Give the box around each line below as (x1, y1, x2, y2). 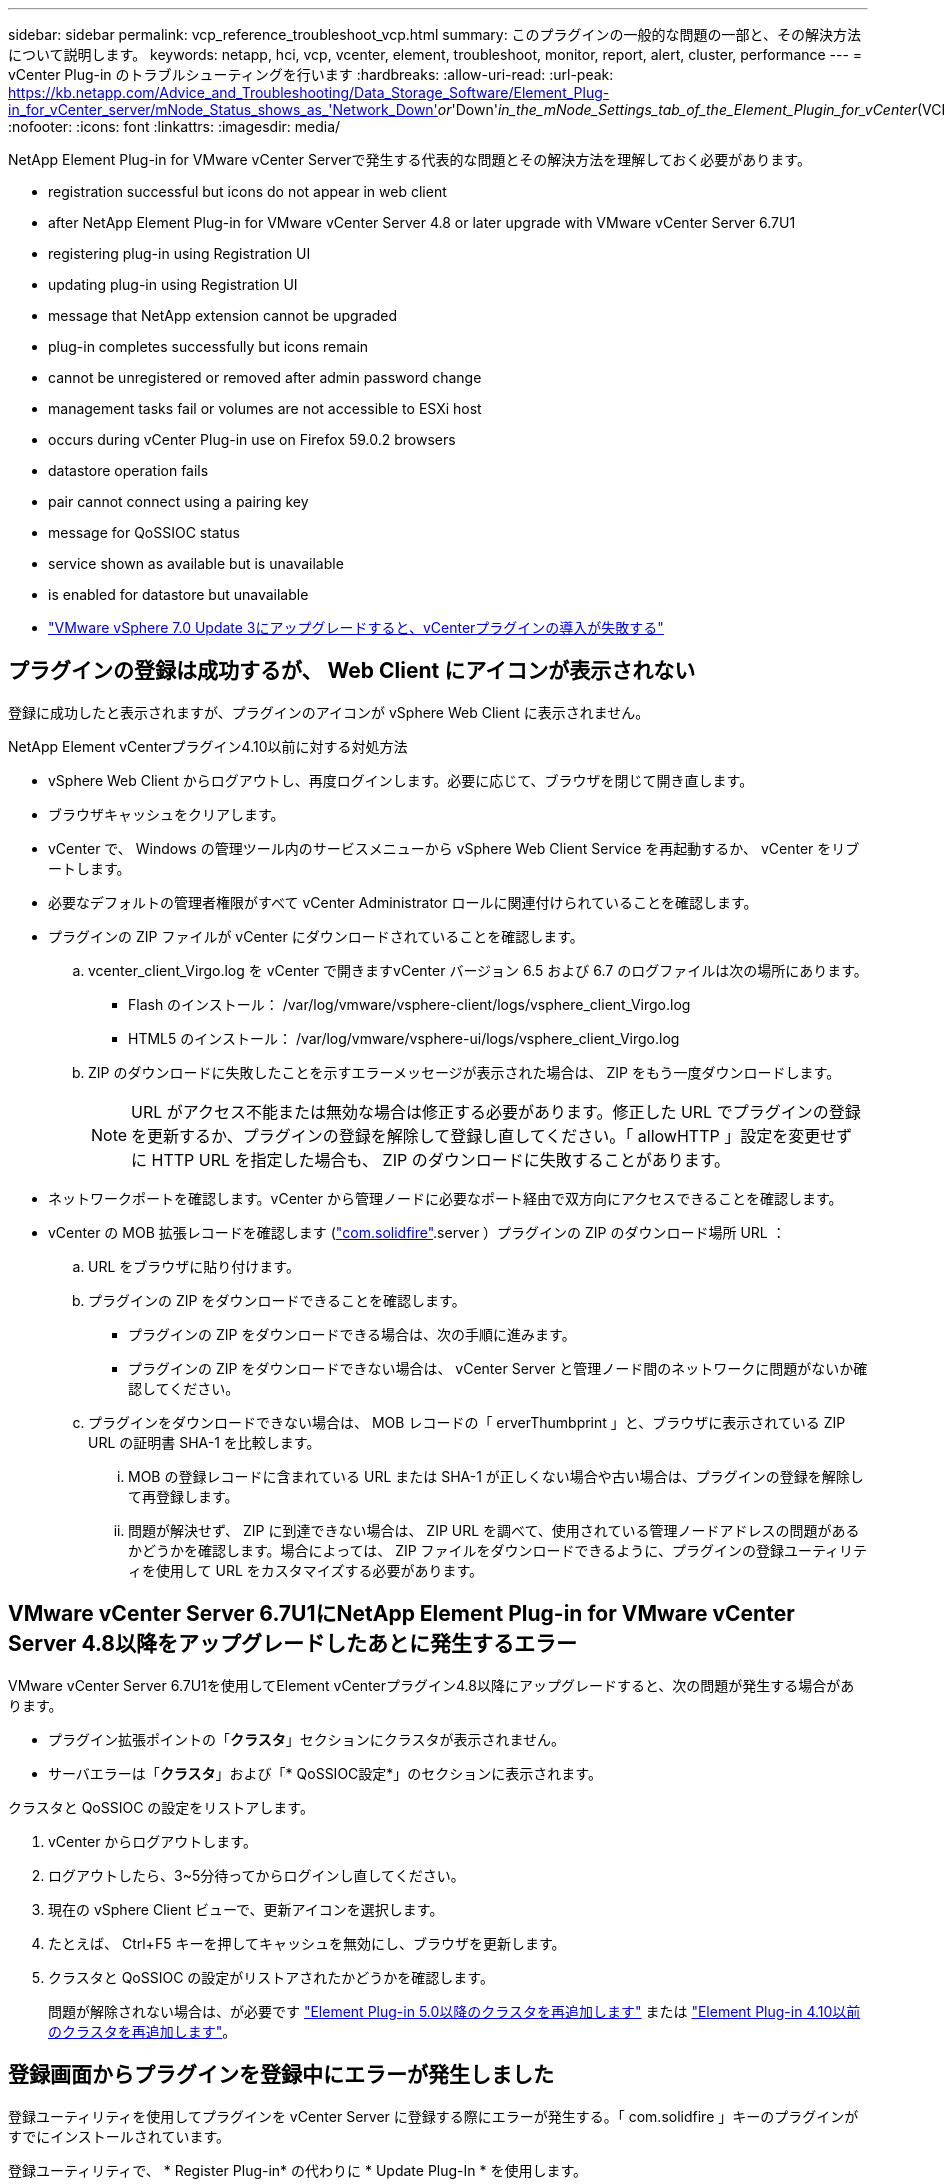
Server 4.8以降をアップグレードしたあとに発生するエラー (8, 1631, 577, 1657)
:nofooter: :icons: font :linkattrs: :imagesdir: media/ (8, 118, 341, 135)
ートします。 (48, 859, 131, 877)
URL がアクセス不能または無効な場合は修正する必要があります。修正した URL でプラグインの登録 (131, 1101, 861, 1122)
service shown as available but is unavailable (48, 555, 344, 572)
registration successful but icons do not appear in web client (48, 183, 447, 200)
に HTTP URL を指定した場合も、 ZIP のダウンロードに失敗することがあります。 (131, 1149, 731, 1170)
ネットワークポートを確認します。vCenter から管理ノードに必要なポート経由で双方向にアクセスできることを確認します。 (48, 1189, 843, 1207)
